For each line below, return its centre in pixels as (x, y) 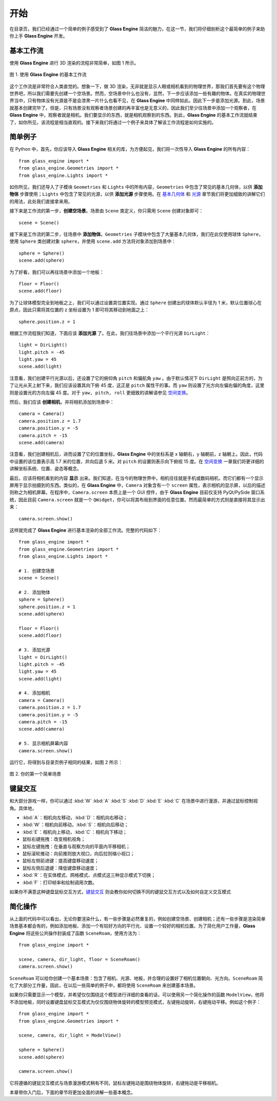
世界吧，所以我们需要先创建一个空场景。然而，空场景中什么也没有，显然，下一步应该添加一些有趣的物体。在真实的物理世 (137, 94)
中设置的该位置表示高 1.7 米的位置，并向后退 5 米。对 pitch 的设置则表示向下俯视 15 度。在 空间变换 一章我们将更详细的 (137, 461)
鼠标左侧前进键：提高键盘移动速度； (61, 861)
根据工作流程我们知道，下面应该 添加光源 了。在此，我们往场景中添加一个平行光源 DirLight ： (110, 333)
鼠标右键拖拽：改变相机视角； (54, 839)
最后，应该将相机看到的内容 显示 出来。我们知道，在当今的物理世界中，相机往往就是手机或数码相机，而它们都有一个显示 (136, 478)
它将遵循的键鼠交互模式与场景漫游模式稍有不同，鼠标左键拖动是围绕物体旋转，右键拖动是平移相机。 (115, 1083)
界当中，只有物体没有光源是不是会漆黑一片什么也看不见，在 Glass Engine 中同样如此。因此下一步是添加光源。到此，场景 (137, 101)
